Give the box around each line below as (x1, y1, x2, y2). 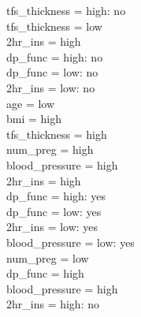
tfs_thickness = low (6, 17, 102, 34)
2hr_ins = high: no (6, 296, 99, 312)
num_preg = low (6, 249, 89, 266)
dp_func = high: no (6, 48, 103, 65)
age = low (6, 95, 55, 111)
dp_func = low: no (6, 64, 98, 80)
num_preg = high (6, 141, 94, 158)
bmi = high (6, 110, 62, 127)
